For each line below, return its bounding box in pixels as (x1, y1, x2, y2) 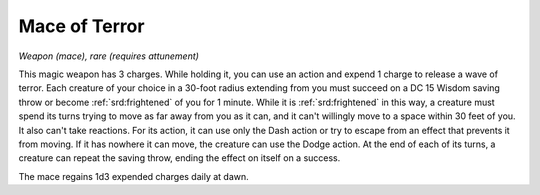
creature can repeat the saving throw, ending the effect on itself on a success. (18, 152, 341, 164)
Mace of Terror (18, 15, 145, 37)
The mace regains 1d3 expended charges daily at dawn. (18, 170, 249, 182)
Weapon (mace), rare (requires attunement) (18, 50, 200, 62)
